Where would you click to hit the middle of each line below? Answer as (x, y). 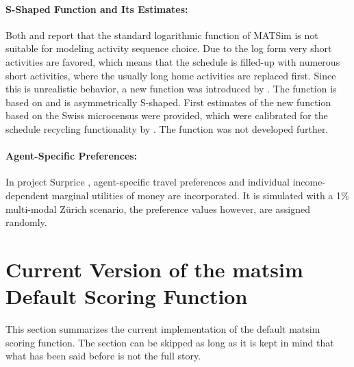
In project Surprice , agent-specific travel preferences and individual (148, 182)
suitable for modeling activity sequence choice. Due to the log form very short (169, 48)
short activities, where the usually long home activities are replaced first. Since (171, 75)
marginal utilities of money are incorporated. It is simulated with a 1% (200, 195)
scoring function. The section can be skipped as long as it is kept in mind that (170, 342)
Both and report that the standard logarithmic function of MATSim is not (162, 35)
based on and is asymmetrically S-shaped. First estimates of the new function (168, 102)
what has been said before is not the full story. (103, 356)
